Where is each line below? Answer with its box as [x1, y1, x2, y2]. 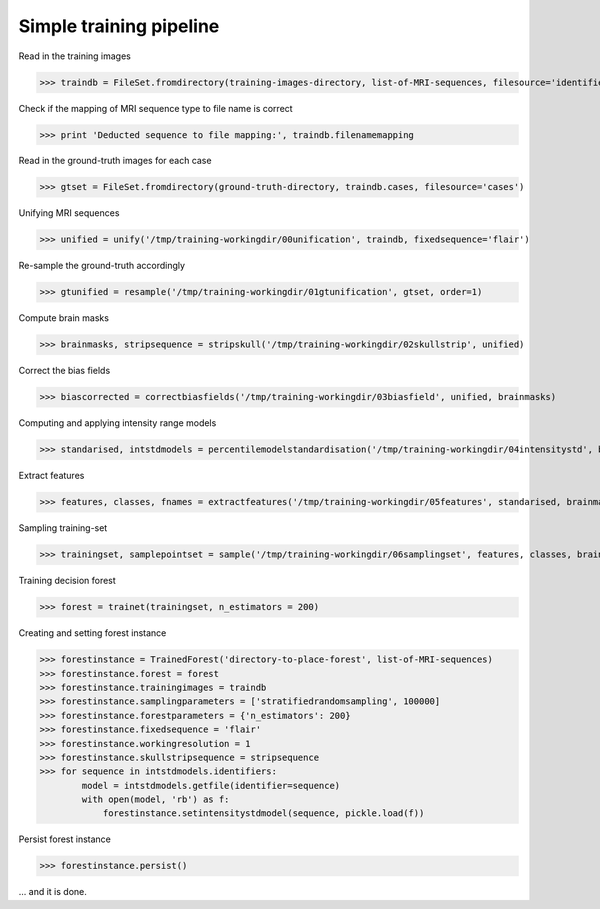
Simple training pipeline [18, 15, 220, 37]
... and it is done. [18, 886, 87, 898]
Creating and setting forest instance [18, 627, 167, 639]
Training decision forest [18, 575, 117, 587]
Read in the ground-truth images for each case [18, 155, 212, 167]
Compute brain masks [18, 312, 110, 324]
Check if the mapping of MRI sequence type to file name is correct [18, 102, 294, 114]
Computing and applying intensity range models [18, 417, 217, 429]
